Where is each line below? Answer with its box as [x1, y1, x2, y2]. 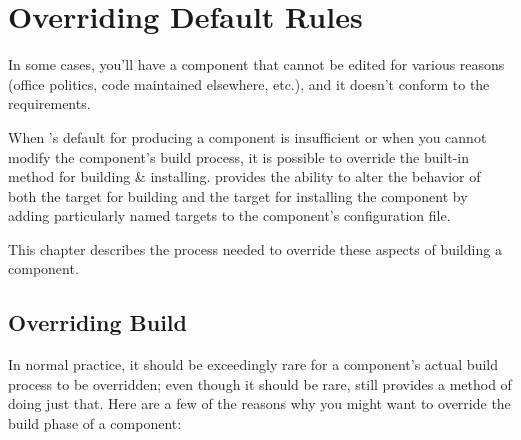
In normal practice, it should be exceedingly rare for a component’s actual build [8, 354, 498, 375]
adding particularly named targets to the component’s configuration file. [8, 205, 451, 226]
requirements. [8, 93, 91, 114]
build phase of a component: [8, 413, 182, 434]
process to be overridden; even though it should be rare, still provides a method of [8, 373, 512, 394]
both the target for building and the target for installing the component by [8, 185, 468, 206]
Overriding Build [8, 307, 187, 338]
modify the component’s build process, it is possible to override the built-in [8, 146, 470, 167]
